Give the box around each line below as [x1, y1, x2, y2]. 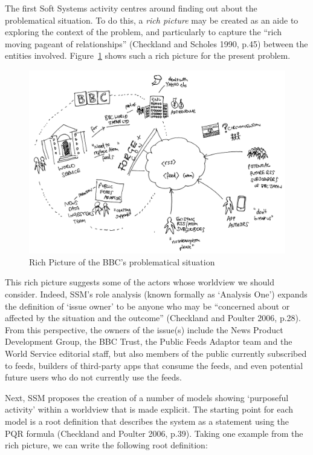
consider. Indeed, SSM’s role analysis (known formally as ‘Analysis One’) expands [5, 288, 308, 301]
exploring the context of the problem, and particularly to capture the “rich [5, 25, 282, 38]
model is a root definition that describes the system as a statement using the [5, 414, 289, 427]
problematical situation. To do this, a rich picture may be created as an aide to [5, 13, 298, 26]
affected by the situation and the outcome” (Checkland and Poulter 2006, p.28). [5, 311, 301, 324]
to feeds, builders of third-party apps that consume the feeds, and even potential [5, 359, 303, 371]
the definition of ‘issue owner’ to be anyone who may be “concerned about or [5, 299, 290, 312]
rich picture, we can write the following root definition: [5, 439, 208, 451]
